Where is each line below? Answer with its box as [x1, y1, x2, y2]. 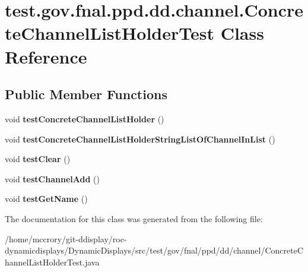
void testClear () [5, 153, 71, 165]
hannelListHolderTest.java [5, 255, 100, 268]
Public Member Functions [5, 85, 167, 103]
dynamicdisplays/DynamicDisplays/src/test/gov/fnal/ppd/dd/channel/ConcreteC [5, 244, 304, 257]
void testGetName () [5, 192, 88, 205]
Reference [5, 44, 87, 68]
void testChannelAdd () [5, 172, 100, 185]
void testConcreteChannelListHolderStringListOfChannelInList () [5, 132, 275, 145]
